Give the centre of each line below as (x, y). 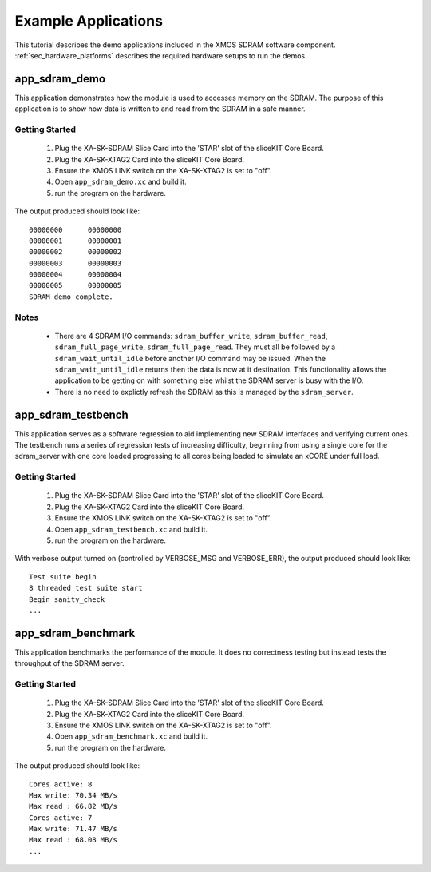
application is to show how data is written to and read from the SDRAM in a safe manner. (160, 109)
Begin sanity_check (67, 599)
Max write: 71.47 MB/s (73, 829)
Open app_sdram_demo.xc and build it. (121, 182)
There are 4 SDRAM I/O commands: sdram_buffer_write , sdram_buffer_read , (191, 336)
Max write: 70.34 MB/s (73, 795)
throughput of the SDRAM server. (69, 663)
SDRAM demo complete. (71, 297)
